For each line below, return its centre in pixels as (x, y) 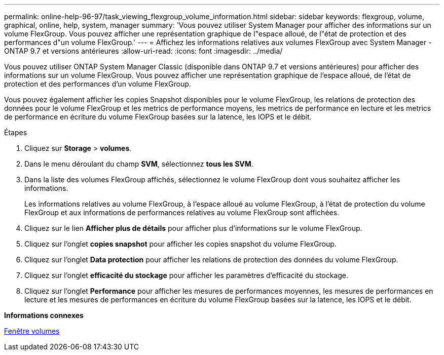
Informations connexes (44, 315)
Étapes (16, 132)
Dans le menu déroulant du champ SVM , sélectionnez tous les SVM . (139, 164)
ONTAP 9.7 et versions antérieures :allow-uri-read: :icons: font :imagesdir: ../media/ (143, 51)
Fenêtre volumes (32, 331)
